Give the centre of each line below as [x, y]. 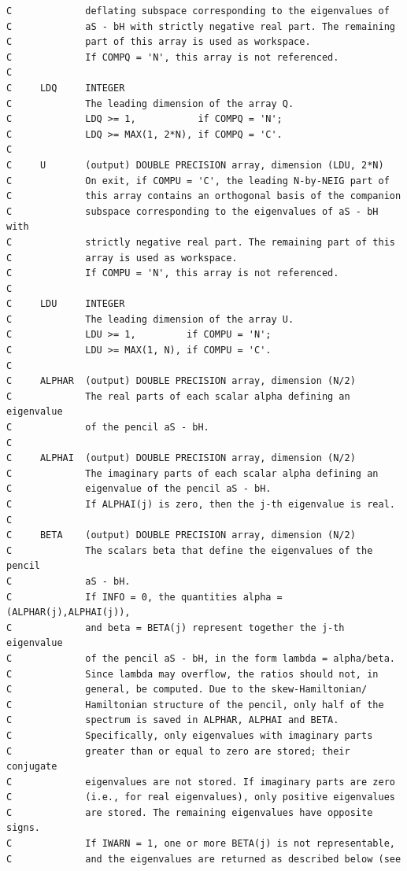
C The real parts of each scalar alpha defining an [178, 396]
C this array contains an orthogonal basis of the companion [204, 196]
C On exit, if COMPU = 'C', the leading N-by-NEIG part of [198, 181]
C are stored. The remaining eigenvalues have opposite [190, 812]
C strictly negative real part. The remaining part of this [201, 242]
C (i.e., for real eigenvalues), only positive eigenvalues [201, 797]
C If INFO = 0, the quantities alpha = [144, 597]
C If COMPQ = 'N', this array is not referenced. [173, 57]
